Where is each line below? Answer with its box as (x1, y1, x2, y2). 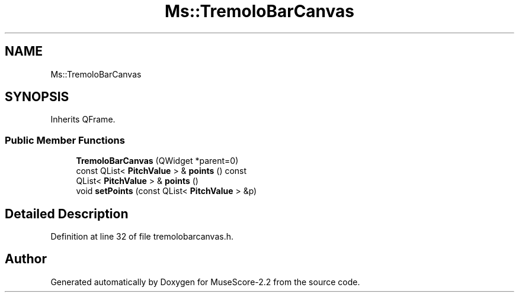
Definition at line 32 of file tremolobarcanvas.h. (50, 231, 233, 242)
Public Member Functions (5, 134, 125, 146)
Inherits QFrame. (50, 114, 116, 125)
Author (5, 251, 47, 267)
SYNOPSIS (5, 89, 69, 105)
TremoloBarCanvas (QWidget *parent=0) (76, 156, 239, 166)
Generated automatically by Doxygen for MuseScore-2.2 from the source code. (50, 276, 360, 287)
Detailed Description (5, 206, 129, 221)
